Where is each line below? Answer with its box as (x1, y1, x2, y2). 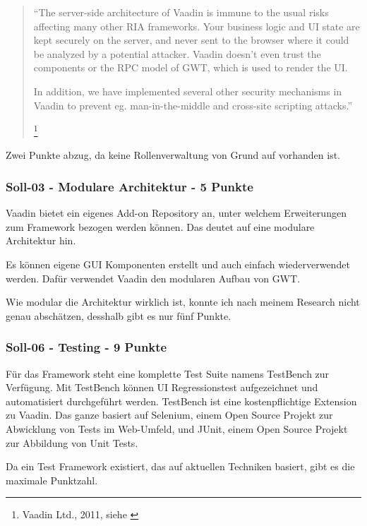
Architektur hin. (6, 233, 76, 248)
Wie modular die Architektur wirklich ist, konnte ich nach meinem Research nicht (6, 294, 360, 309)
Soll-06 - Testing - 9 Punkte (6, 338, 167, 356)
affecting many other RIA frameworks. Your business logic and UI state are (33, 18, 360, 33)
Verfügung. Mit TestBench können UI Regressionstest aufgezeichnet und (6, 380, 318, 395)
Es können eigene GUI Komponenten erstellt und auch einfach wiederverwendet (6, 257, 350, 271)
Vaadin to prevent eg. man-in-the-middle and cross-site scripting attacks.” (33, 97, 353, 112)
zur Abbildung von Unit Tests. (6, 435, 138, 450)
